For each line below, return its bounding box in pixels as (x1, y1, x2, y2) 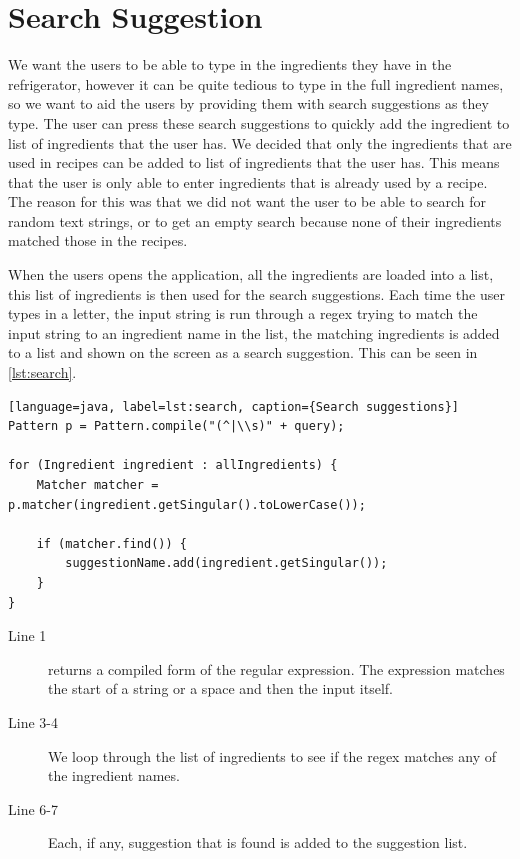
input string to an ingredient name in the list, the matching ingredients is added (8, 322, 500, 343)
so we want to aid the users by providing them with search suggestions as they (8, 93, 489, 114)
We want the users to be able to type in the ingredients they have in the (8, 54, 452, 75)
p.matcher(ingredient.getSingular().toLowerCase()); (8, 497, 366, 512)
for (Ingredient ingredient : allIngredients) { (8, 458, 338, 473)
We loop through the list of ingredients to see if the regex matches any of (48, 745, 497, 766)
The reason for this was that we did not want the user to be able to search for (8, 191, 487, 212)
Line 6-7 (8, 798, 58, 819)
